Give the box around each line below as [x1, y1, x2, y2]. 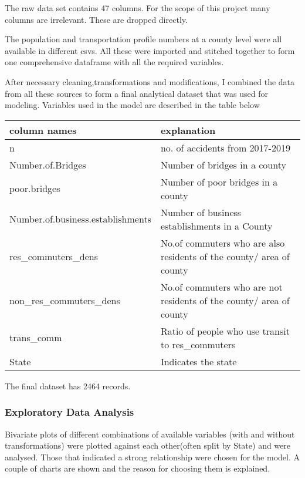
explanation [160, 123, 216, 137]
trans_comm [9, 331, 62, 345]
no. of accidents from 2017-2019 [160, 140, 290, 154]
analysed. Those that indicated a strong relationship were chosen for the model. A [5, 450, 300, 463]
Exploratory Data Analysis [5, 405, 134, 419]
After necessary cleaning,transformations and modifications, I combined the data [5, 75, 295, 87]
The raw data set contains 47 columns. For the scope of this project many [5, 2, 270, 14]
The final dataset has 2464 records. [5, 379, 131, 392]
